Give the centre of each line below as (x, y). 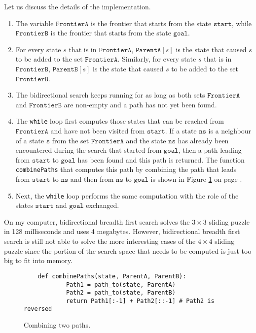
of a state (30, 140)
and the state (146, 140)
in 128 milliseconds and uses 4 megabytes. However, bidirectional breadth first (122, 231)
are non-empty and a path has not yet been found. (140, 104)
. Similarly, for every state (157, 59)
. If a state (181, 131)
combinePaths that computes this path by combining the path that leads (126, 169)
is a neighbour (230, 131)
